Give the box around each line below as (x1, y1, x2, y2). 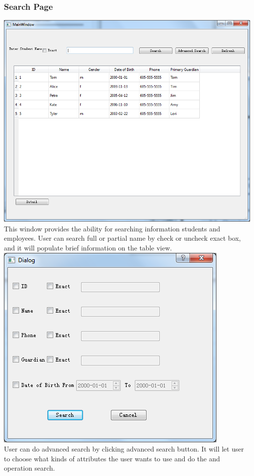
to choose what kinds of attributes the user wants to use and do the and (4, 453, 220, 463)
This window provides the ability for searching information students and (4, 223, 220, 233)
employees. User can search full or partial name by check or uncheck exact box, (4, 233, 241, 243)
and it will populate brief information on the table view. (4, 242, 172, 252)
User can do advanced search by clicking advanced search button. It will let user (4, 444, 244, 454)
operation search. (4, 463, 55, 473)
